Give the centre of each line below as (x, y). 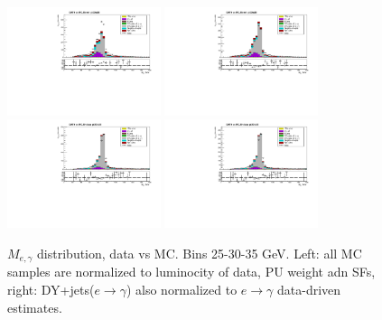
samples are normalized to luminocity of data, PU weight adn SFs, (191, 272)
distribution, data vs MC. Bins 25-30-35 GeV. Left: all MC (200, 253)
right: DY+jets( (51, 289)
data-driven (309, 289)
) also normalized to (182, 289)
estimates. (35, 307)
